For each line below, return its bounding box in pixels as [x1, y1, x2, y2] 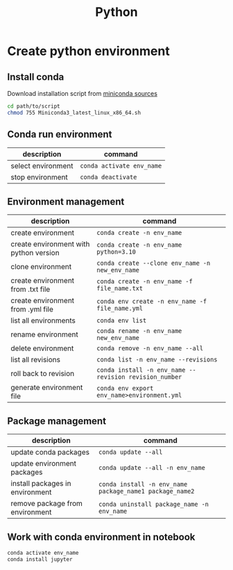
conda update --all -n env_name [98, 464, 206, 472]
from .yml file [10, 304, 54, 314]
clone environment [10, 262, 71, 272]
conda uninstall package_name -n [98, 500, 209, 508]
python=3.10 [96, 248, 137, 256]
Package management [7, 415, 106, 427]
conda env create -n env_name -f [96, 298, 207, 306]
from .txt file [10, 284, 51, 294]
